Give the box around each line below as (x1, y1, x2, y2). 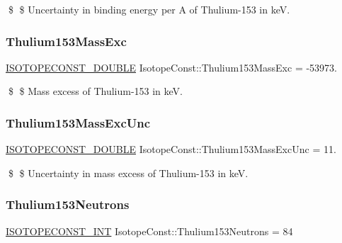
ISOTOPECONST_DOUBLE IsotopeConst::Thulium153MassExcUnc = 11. (6, 142, 336, 157)
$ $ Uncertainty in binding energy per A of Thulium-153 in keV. (8, 2, 290, 16)
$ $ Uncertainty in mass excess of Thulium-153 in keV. (8, 165, 249, 180)
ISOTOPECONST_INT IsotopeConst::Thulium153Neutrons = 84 (6, 223, 293, 238)
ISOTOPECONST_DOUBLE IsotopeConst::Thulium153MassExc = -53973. (6, 60, 337, 74)
